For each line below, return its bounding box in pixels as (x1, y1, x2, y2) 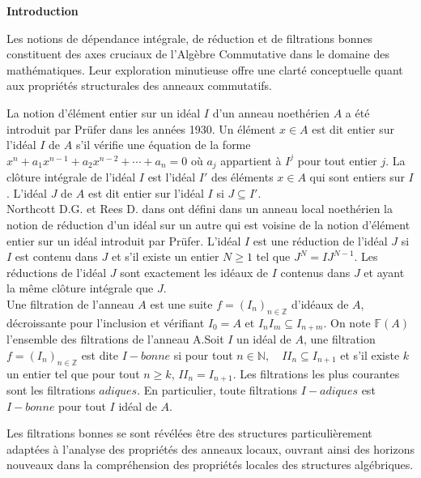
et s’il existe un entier (111, 248, 219, 265)
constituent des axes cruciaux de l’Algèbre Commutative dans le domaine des (6, 45, 389, 62)
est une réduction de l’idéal (253, 232, 388, 249)
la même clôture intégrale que (6, 280, 154, 297)
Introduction (6, 2, 79, 19)
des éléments (210, 169, 274, 186)
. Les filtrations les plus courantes (232, 365, 400, 382)
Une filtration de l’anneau (6, 295, 134, 312)
